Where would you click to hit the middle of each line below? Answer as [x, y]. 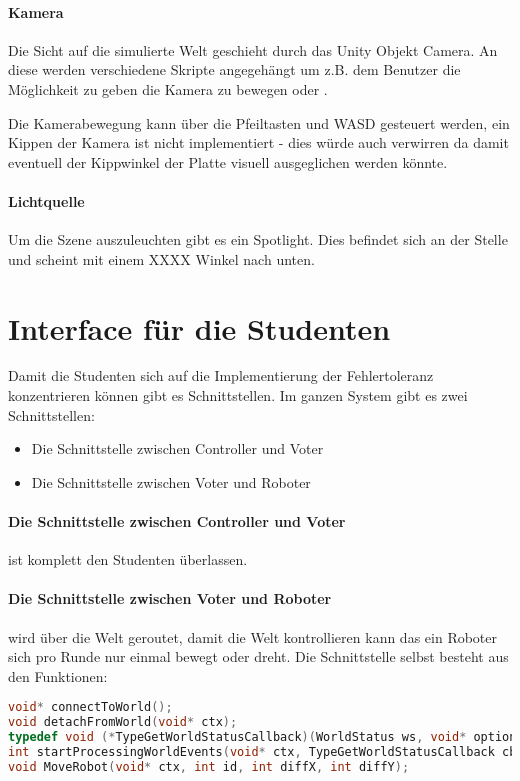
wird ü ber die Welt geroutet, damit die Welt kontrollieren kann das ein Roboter [253, 636]
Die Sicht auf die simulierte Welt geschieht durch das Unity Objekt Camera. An [253, 49]
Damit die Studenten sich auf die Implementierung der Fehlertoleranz [221, 375]
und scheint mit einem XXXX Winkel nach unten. [161, 258]
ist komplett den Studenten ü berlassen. [128, 559]
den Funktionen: [58, 675]
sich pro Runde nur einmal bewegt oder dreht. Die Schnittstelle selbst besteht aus [258, 656]
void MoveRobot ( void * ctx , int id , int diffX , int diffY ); [209, 766]
